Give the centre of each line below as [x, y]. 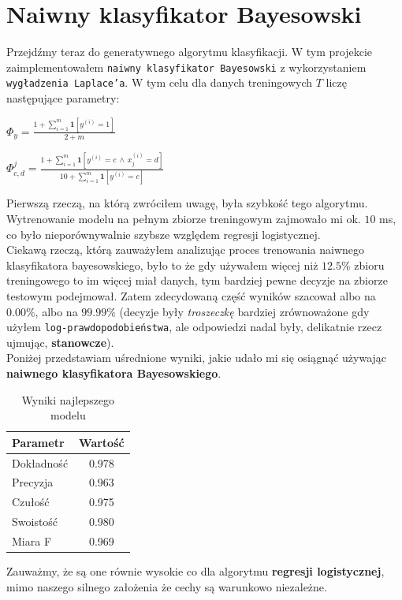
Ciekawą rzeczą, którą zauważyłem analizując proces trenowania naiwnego [186, 250]
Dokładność [40, 462]
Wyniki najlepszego [68, 399]
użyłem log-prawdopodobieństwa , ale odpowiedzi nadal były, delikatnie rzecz [194, 327]
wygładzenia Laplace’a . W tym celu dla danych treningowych [159, 82]
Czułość [31, 502]
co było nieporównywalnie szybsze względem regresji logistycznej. [164, 234]
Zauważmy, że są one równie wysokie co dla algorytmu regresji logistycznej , [195, 571]
